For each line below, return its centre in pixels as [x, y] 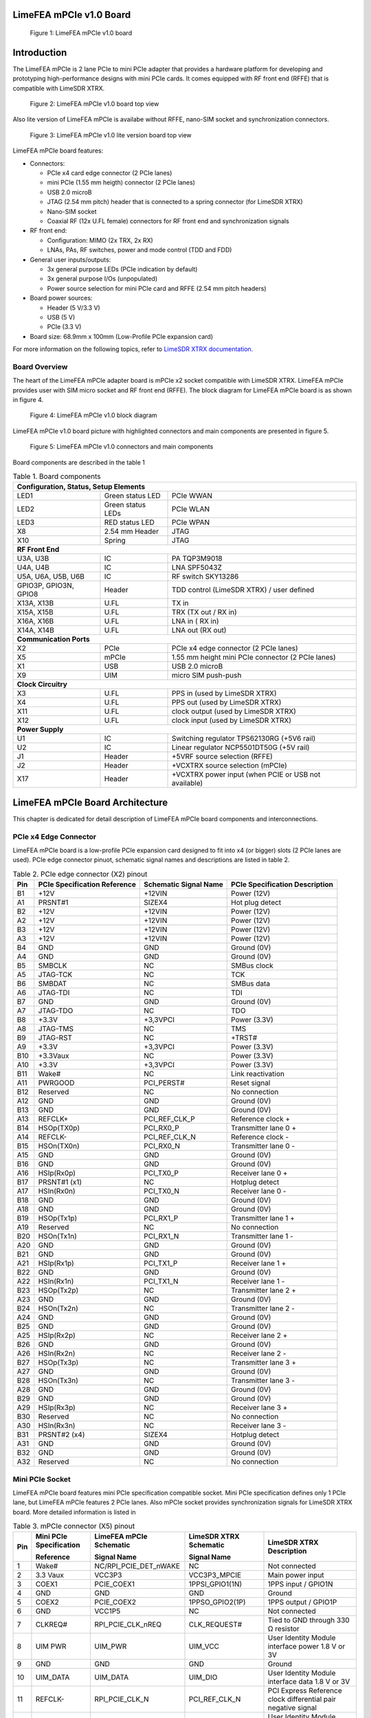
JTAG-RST [55, 1038]
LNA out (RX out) [199, 630]
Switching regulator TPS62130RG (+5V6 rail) [244, 739]
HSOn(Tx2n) [58, 1308]
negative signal [292, 1708]
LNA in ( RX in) [195, 621]
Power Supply [40, 730]
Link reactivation [258, 1074]
